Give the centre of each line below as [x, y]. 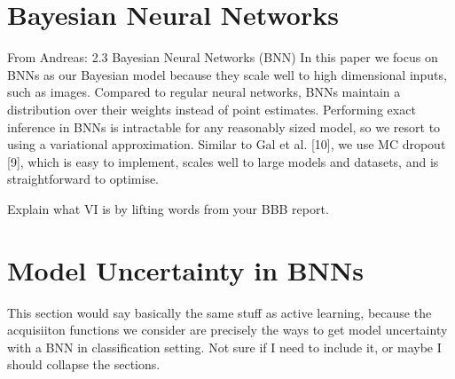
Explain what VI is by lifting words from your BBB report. [168, 208]
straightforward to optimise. [83, 179]
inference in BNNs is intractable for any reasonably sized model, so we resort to [224, 126]
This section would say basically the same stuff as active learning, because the [220, 312]
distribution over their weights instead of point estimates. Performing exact [212, 109]
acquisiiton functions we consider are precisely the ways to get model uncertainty [227, 330]
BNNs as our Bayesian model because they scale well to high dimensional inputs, [227, 74]
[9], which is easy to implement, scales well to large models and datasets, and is [223, 161]
